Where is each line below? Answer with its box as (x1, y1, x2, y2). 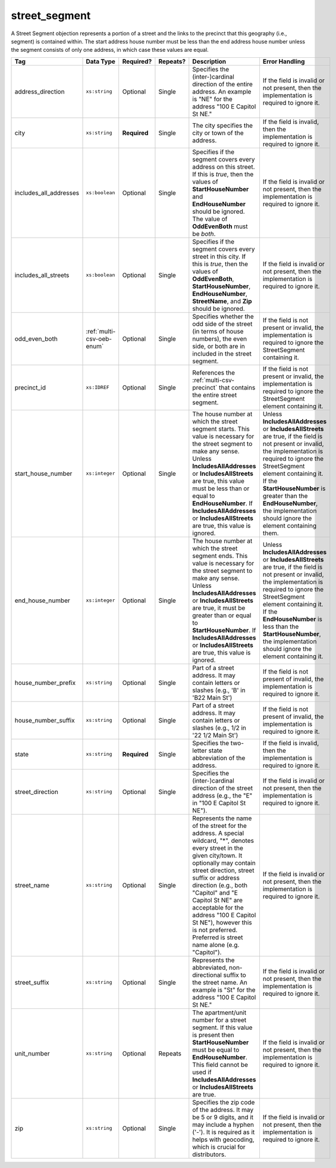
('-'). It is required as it (192, 1127, 255, 1136)
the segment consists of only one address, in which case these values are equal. (11, 46, 209, 54)
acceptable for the (192, 903, 244, 911)
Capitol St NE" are (192, 896, 243, 904)
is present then (192, 1030, 234, 1039)
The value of (192, 214, 228, 223)
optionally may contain (192, 858, 256, 867)
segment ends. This (192, 552, 248, 560)
